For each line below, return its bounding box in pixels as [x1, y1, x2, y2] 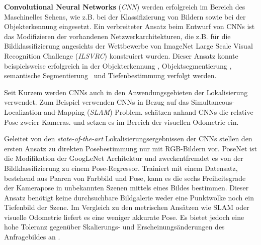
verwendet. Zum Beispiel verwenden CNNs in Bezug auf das [4, 97, 189, 107]
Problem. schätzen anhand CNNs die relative [115, 106, 253, 117]
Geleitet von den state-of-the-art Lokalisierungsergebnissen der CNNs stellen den [4, 133, 252, 144]
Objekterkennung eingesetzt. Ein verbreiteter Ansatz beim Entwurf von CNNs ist [4, 21, 255, 32]
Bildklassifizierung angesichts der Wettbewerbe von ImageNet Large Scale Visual [4, 41, 253, 51]
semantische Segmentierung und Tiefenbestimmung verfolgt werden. [4, 70, 217, 81]
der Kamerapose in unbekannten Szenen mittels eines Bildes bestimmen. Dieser [4, 182, 249, 193]
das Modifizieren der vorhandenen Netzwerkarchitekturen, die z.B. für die [4, 31, 231, 41]
